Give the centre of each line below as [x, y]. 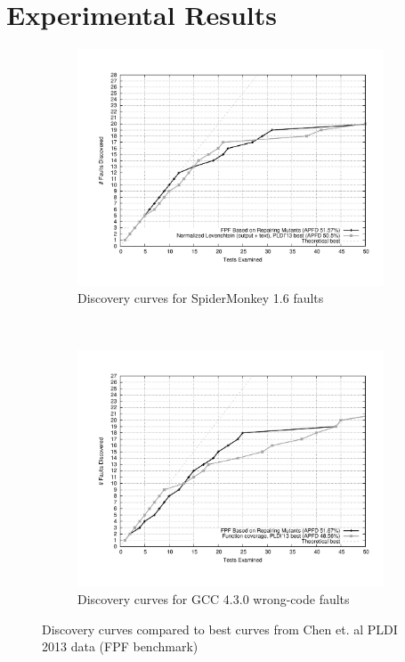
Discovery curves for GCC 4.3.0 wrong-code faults [214, 598]
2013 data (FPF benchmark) [120, 646]
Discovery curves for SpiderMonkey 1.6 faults [201, 298]
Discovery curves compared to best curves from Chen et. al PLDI [220, 629]
